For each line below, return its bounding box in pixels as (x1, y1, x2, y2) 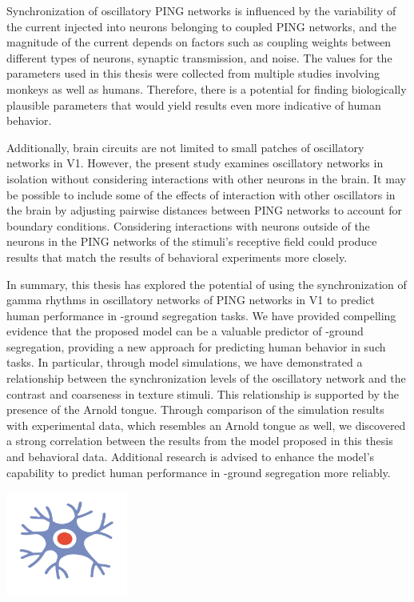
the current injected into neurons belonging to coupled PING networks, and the (6, 18, 396, 34)
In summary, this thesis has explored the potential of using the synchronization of (6, 275, 407, 292)
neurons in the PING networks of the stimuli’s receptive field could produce (6, 233, 377, 250)
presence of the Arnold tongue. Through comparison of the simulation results (6, 401, 384, 418)
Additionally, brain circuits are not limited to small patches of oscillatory (6, 138, 364, 155)
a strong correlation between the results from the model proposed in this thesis (6, 432, 393, 449)
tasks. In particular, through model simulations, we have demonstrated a (6, 354, 363, 371)
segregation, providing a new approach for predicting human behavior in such (6, 338, 386, 355)
